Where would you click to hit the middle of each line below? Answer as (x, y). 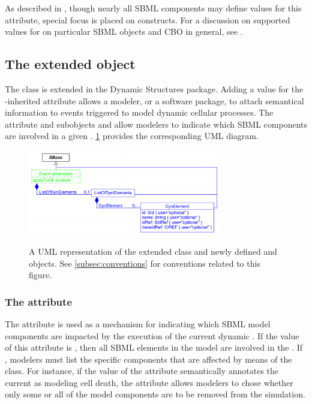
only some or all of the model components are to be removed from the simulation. (155, 394)
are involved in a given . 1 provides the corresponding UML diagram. (132, 136)
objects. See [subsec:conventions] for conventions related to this (145, 263)
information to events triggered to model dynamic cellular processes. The (139, 112)
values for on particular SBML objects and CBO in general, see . (124, 31)
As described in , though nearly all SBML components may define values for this (153, 8)
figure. (40, 275)
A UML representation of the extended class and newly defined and (153, 251)
